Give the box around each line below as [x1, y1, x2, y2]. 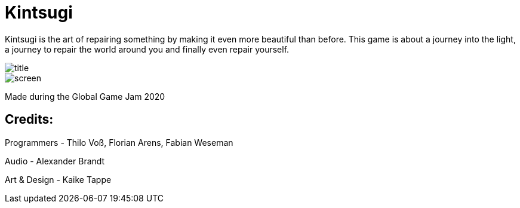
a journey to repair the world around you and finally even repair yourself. [5, 44, 290, 54]
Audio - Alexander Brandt [5, 155, 105, 166]
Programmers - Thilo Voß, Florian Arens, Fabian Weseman [5, 137, 233, 148]
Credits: [5, 112, 54, 127]
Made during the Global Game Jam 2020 [5, 91, 165, 102]
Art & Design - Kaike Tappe [5, 174, 112, 185]
